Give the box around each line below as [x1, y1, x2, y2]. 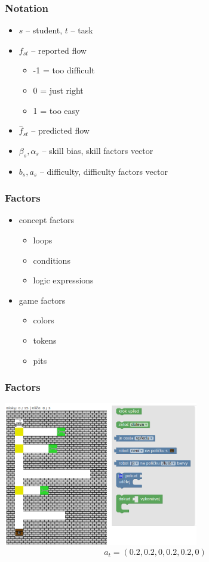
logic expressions [33, 274, 94, 286]
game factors [19, 294, 66, 306]
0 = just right [33, 84, 84, 96]
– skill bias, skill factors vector [42, 144, 153, 156]
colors [33, 314, 54, 326]
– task [70, 24, 93, 36]
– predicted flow [31, 124, 90, 137]
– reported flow [31, 44, 87, 56]
